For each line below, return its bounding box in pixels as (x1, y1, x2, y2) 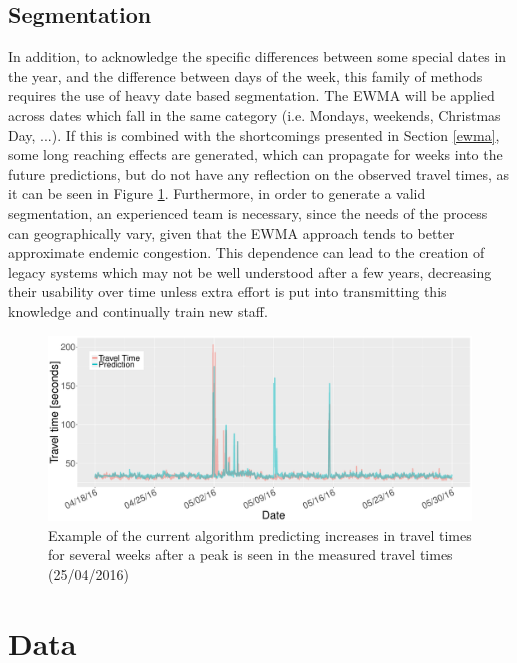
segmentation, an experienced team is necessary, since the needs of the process (8, 202, 488, 223)
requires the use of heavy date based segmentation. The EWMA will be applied (8, 85, 495, 106)
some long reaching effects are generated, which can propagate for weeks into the (8, 144, 503, 165)
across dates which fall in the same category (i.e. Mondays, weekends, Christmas (8, 104, 501, 125)
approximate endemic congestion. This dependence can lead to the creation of (8, 242, 485, 263)
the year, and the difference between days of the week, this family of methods (8, 65, 483, 86)
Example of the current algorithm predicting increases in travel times (48, 524, 472, 545)
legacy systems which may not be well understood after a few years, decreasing (8, 261, 492, 282)
